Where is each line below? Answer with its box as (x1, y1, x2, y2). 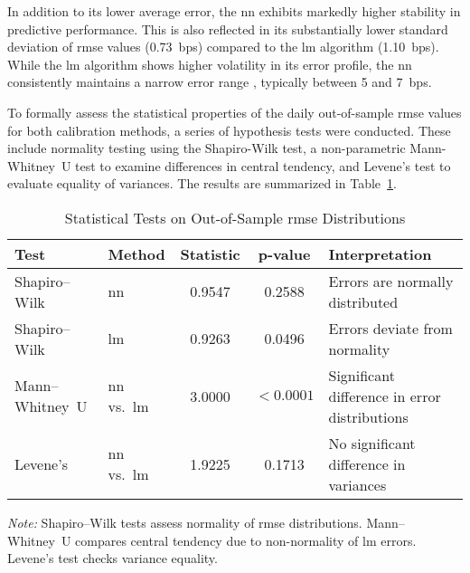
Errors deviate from (328, 317, 453, 339)
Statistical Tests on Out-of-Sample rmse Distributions (64, 206, 406, 228)
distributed (328, 291, 399, 312)
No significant (328, 432, 416, 454)
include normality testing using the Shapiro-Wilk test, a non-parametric (7, 138, 406, 158)
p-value (258, 243, 311, 264)
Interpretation (328, 243, 432, 264)
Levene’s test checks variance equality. (7, 549, 218, 568)
